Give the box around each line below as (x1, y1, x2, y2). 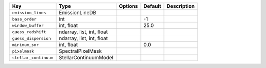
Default (143, 3, 162, 9)
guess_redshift (12, 29, 46, 34)
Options (119, 3, 138, 9)
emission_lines (12, 10, 46, 15)
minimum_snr (12, 42, 39, 47)
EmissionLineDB (59, 9, 97, 16)
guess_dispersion (12, 36, 51, 41)
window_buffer (12, 23, 44, 28)
